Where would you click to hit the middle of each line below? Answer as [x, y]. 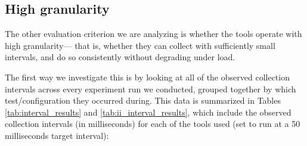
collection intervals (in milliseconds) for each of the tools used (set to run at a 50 [153, 124]
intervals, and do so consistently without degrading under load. [120, 57]
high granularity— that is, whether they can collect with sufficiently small [140, 45]
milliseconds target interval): [57, 135]
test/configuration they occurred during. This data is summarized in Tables [143, 100]
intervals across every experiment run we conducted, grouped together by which [151, 88]
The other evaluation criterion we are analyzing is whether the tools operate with [153, 34]
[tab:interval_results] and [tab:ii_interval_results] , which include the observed [148, 112]
